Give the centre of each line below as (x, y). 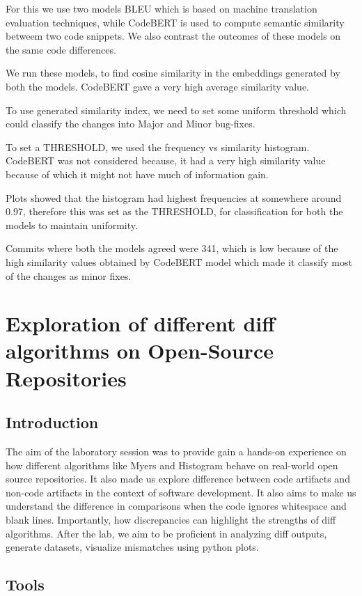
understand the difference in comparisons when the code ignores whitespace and (176, 506)
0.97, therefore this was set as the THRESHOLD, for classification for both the (174, 211)
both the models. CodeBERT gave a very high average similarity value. (158, 86)
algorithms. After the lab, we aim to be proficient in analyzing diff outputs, (166, 533)
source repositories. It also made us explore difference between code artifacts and (178, 479)
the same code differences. (61, 49)
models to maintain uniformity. (72, 225)
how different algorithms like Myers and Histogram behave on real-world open (172, 465)
